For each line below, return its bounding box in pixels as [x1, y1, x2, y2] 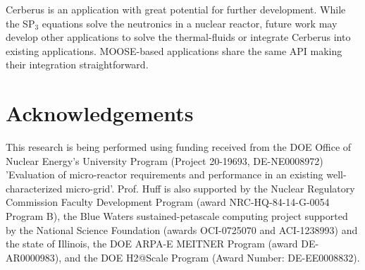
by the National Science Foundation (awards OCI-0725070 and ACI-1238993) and [6, 222, 358, 237]
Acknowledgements [6, 99, 194, 128]
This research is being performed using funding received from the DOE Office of [6, 140, 352, 154]
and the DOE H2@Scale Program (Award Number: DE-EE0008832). [64, 250, 360, 264]
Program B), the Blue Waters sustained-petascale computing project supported [6, 209, 348, 223]
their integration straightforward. [6, 57, 149, 72]
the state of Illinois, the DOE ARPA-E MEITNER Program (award [6, 236, 298, 251]
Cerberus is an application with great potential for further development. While [6, 2, 346, 16]
